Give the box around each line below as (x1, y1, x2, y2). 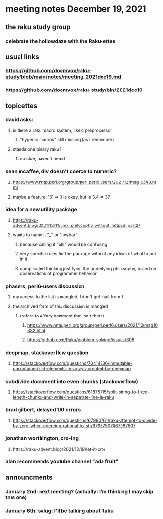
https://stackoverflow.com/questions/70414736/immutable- (12, 361, 133, 366)
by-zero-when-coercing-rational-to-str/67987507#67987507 (12, 423, 136, 429)
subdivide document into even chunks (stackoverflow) (5, 378, 138, 384)
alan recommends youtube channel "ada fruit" (5, 458, 119, 465)
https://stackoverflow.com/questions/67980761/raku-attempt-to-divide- (12, 417, 158, 424)
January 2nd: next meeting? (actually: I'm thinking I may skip (5, 488, 154, 495)
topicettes (5, 102, 38, 110)
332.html (27, 328, 45, 334)
